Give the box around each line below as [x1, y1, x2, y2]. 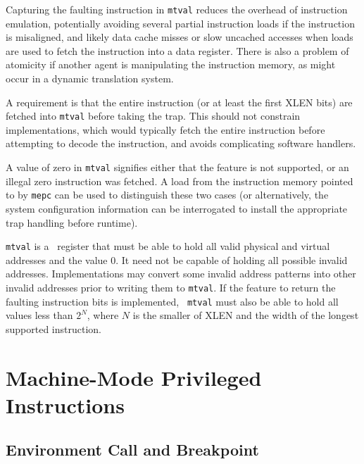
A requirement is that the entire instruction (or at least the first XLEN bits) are [6, 94, 353, 109]
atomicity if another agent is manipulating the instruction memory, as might [6, 57, 336, 72]
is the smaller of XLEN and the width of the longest [132, 308, 359, 322]
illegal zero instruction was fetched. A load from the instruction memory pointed [6, 173, 353, 188]
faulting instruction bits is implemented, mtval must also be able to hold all [6, 294, 339, 308]
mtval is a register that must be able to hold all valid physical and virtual [6, 239, 330, 253]
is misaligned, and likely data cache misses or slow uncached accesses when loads [6, 30, 353, 44]
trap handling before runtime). [6, 215, 138, 230]
